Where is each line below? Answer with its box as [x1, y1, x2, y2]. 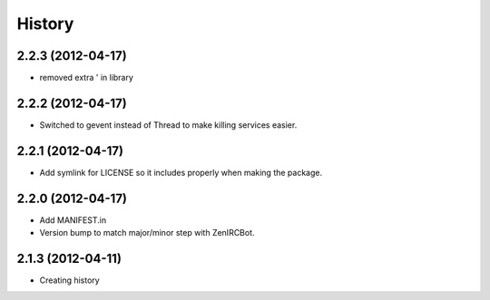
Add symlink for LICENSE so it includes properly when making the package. [39, 167, 322, 178]
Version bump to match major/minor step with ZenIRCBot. [39, 227, 255, 238]
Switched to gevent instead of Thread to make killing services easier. [39, 119, 298, 131]
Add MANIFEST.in [39, 214, 107, 226]
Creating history [39, 275, 100, 285]
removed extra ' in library [39, 73, 133, 83]
